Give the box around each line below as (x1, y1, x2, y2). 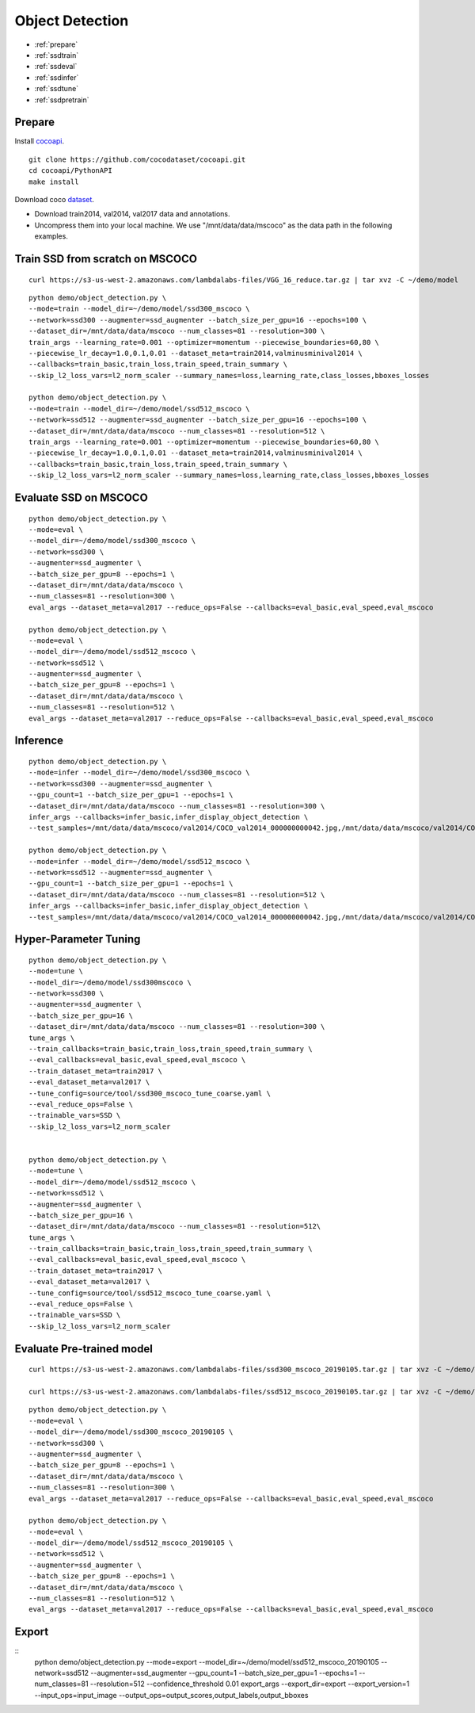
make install (28, 177, 79, 186)
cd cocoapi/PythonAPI (28, 166, 112, 175)
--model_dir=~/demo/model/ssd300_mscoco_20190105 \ (28, 1428, 234, 1436)
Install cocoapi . (14, 136, 65, 146)
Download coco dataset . (14, 194, 95, 204)
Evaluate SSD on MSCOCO (14, 491, 148, 504)
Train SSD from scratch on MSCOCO (14, 252, 198, 266)
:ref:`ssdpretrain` (34, 95, 89, 105)
